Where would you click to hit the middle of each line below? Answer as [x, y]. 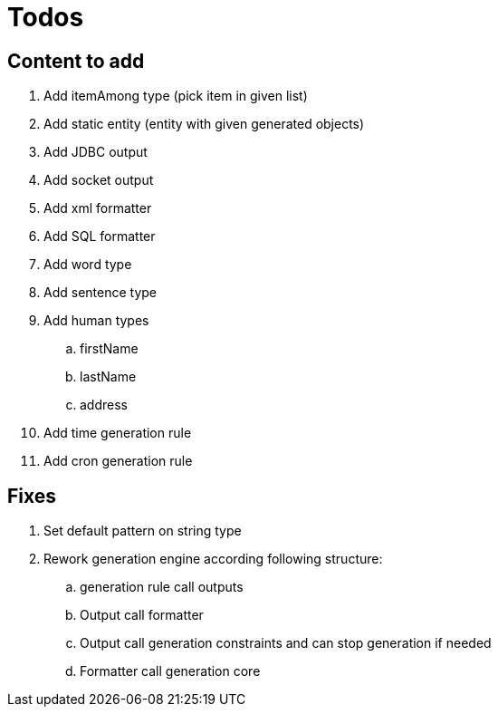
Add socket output [99, 180]
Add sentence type [100, 293]
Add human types [96, 321]
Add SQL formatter [100, 236]
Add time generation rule [118, 433]
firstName [109, 349]
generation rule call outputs [162, 587]
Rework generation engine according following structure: [213, 559]
